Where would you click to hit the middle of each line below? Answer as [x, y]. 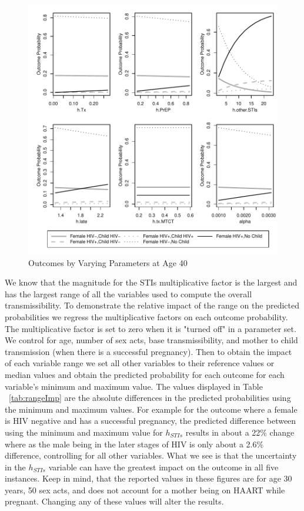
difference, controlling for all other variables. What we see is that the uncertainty [151, 455]
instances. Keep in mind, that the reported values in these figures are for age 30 [148, 478]
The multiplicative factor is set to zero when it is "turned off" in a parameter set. [151, 328]
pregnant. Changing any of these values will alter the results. [114, 501]
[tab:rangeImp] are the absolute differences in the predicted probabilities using [150, 398]
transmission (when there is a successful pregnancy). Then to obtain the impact [148, 351]
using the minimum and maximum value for [84, 432]
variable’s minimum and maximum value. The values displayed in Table [134, 386]
